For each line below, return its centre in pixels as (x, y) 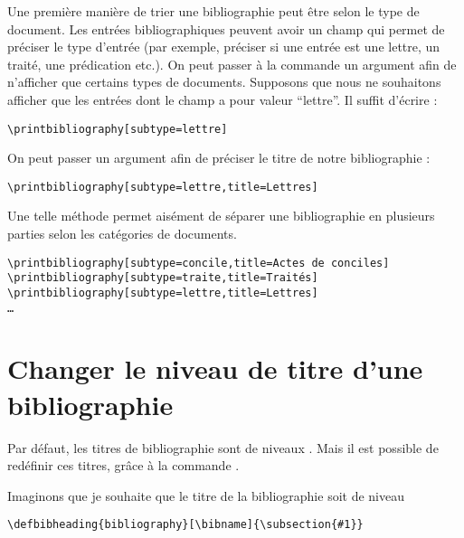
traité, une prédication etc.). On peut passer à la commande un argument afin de (232, 64)
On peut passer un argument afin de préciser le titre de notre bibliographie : (219, 158)
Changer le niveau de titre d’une (215, 368)
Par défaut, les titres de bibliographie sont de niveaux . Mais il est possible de (223, 447)
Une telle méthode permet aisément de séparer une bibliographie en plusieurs (221, 216)
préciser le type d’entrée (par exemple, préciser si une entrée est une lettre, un (224, 47)
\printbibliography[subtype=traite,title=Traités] (163, 278)
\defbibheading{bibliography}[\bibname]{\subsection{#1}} (185, 525)
